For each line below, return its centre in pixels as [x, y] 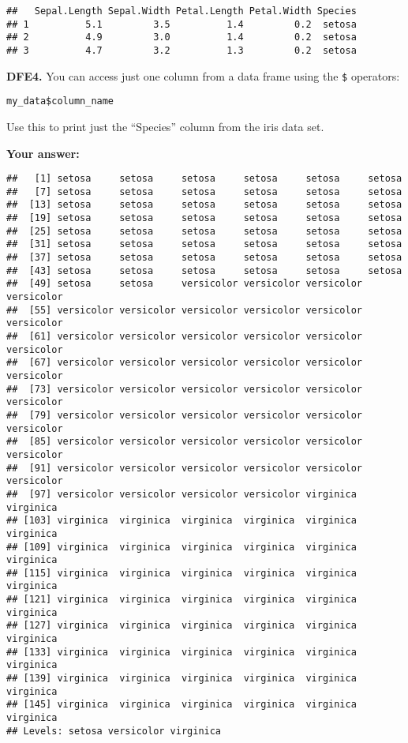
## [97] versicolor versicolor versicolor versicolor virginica [182, 494]
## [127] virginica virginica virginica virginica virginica [182, 626]
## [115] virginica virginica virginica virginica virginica [182, 573]
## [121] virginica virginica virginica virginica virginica [182, 600]
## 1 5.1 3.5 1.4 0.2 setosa [182, 24]
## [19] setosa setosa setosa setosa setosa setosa [204, 218]
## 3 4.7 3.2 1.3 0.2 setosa [182, 50]
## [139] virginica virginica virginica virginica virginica [182, 679]
